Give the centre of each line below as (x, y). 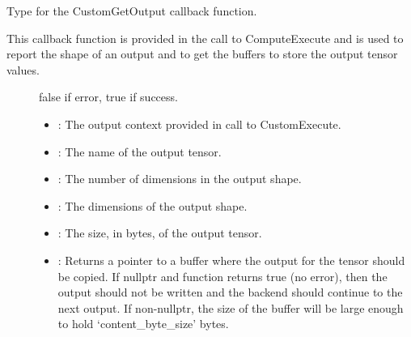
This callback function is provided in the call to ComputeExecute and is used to (205, 38)
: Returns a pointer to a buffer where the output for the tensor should (231, 260)
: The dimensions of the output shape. (153, 205)
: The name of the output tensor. (140, 151)
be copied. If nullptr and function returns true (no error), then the (222, 276)
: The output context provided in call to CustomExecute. (199, 124)
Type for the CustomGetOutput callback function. (132, 11)
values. (23, 69)
